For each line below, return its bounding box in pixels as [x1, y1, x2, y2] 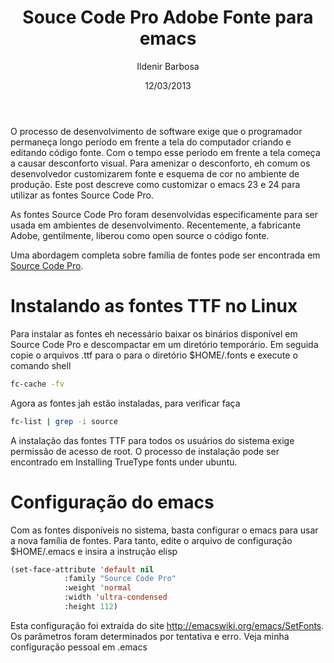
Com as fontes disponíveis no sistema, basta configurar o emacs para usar [10, 524, 319, 536]
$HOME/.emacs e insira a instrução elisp [10, 545, 178, 557]
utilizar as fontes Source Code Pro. [10, 189, 154, 201]
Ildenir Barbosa [136, 60, 200, 72]
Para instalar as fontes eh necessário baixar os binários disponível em [10, 327, 298, 340]
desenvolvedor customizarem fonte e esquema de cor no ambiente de [10, 167, 300, 180]
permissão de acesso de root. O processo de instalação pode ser [10, 445, 280, 457]
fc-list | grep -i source [10, 416, 118, 426]
